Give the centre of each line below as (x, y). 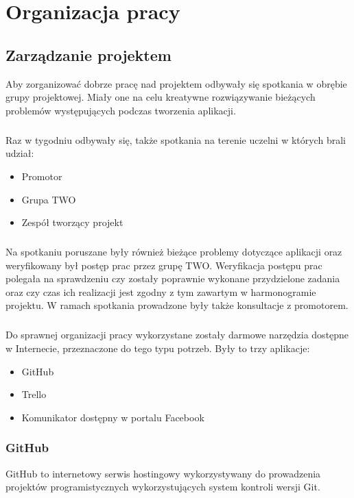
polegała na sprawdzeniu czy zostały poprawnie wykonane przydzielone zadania (173, 278)
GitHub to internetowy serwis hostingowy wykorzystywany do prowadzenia (163, 473)
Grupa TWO (49, 199)
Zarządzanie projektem (88, 54)
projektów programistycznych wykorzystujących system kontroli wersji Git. (163, 487)
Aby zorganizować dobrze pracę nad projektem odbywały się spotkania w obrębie (176, 83)
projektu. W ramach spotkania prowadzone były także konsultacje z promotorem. (177, 305)
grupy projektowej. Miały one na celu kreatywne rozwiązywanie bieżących (161, 97)
